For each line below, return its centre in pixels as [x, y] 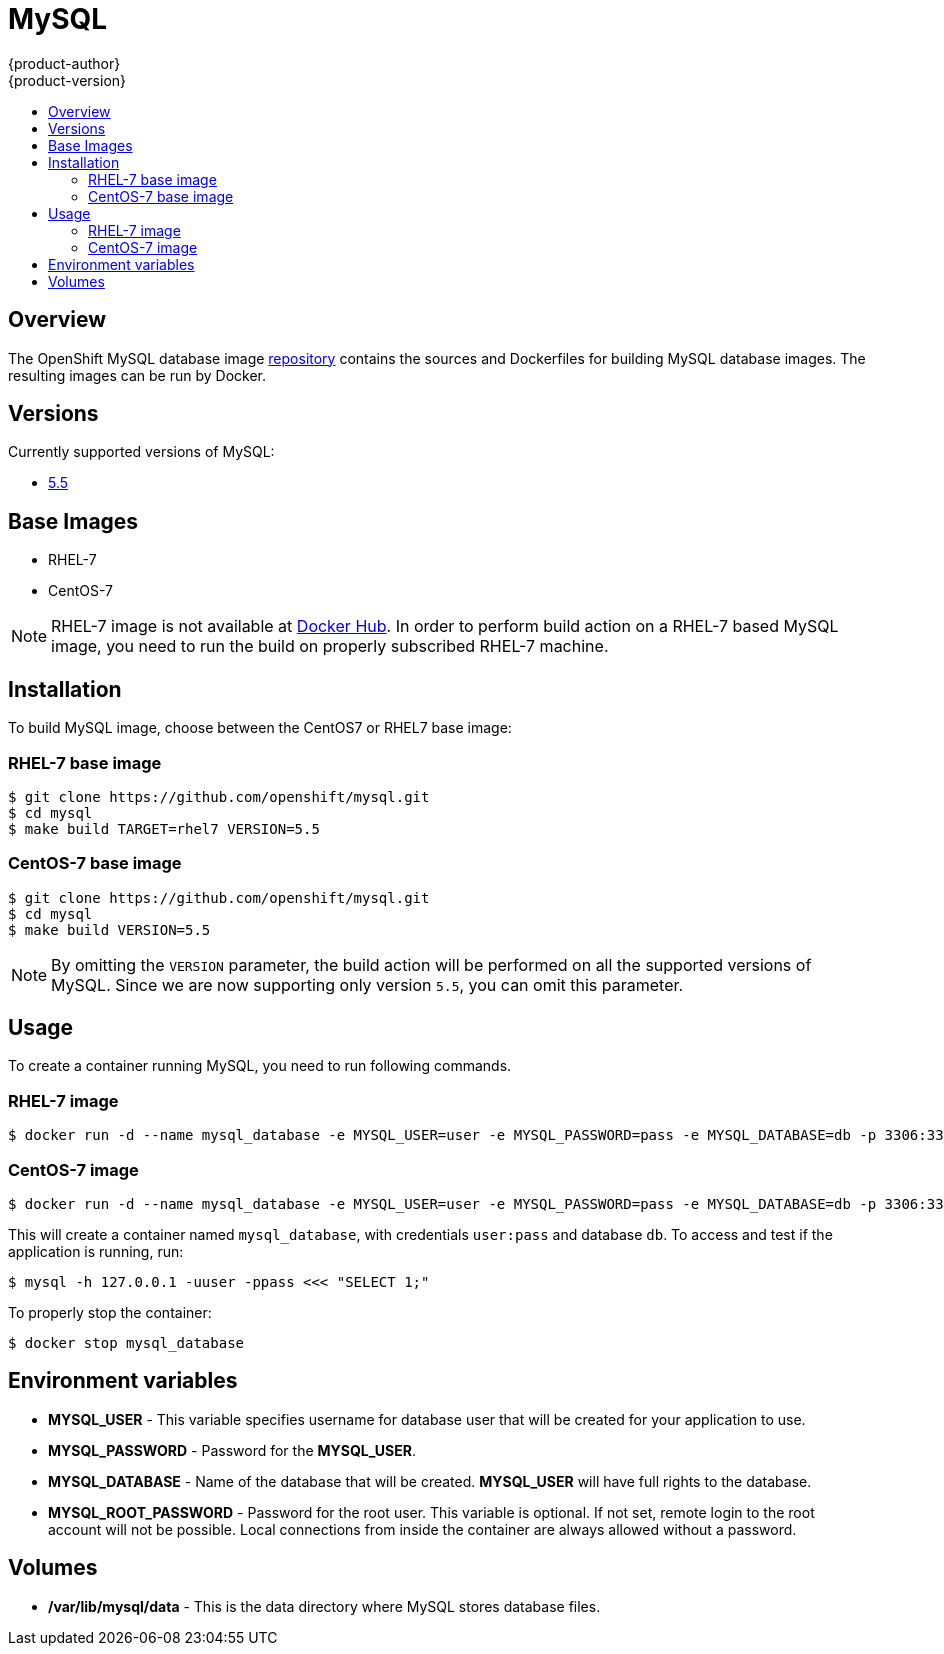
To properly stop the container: [110, 1312]
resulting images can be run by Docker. [137, 375]
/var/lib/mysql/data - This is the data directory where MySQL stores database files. [324, 1606]
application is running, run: [96, 1251]
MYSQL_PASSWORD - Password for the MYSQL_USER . [232, 1450]
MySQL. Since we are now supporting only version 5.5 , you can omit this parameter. [367, 984]
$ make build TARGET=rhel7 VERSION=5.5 [164, 828]
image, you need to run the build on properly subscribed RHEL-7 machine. [330, 646]
